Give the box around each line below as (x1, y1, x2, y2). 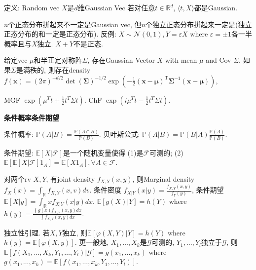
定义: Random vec (4, 2, 60, 12)
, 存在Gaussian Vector (87, 55, 155, 65)
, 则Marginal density (132, 173, 195, 184)
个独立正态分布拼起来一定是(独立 (145, 19, 252, 29)
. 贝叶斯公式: (99, 129, 140, 139)
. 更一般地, (74, 237, 109, 247)
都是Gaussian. (194, 2, 238, 12)
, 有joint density (46, 173, 95, 184)
